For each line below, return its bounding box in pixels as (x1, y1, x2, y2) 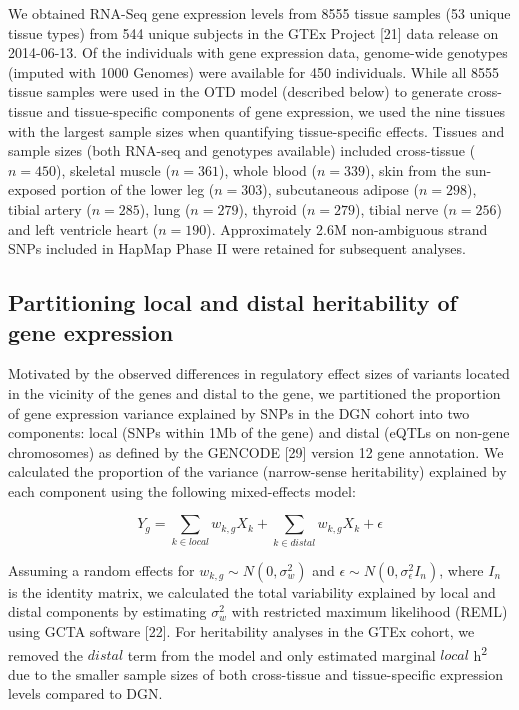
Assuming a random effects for (8, 559, 195, 580)
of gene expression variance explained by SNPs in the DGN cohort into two (8, 402, 470, 423)
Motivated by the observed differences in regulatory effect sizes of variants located (8, 363, 510, 384)
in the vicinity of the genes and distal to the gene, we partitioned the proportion (8, 382, 501, 403)
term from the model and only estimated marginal (127, 644, 436, 665)
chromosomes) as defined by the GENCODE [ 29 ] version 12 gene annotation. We (8, 441, 504, 462)
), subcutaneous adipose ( (262, 179, 419, 200)
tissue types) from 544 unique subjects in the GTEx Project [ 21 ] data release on (8, 22, 499, 43)
